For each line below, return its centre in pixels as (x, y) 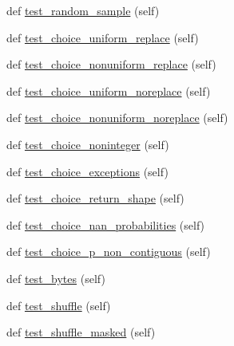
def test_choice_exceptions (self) (87, 171)
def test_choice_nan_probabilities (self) (106, 224)
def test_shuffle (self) (59, 305)
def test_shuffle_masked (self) (81, 332)
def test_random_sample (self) (83, 10)
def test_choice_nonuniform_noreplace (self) (117, 118)
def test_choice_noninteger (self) (88, 144)
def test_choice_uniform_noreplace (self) (109, 90)
